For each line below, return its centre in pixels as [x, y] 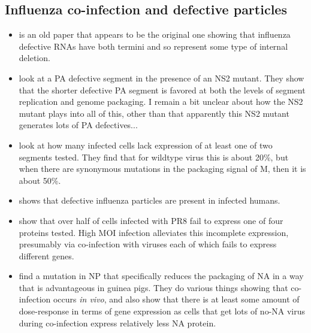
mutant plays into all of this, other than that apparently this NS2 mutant [154, 113]
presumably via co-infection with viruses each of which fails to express [148, 244]
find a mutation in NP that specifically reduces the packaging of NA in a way [161, 276]
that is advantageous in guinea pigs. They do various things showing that [153, 287]
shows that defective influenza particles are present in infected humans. [150, 200]
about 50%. [40, 180]
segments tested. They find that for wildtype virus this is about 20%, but [154, 157]
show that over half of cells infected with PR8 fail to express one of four [151, 220]
